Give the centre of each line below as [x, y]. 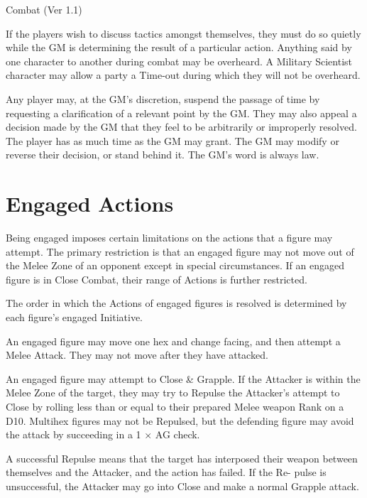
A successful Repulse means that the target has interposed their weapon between [182, 458]
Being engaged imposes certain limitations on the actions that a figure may [169, 238]
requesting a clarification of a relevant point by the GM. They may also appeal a [181, 113]
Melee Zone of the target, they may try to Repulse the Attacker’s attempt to [173, 393]
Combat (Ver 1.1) [44, 9]
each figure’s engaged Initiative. [75, 317]
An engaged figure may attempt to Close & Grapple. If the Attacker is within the [183, 378]
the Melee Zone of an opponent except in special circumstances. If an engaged [175, 265]
